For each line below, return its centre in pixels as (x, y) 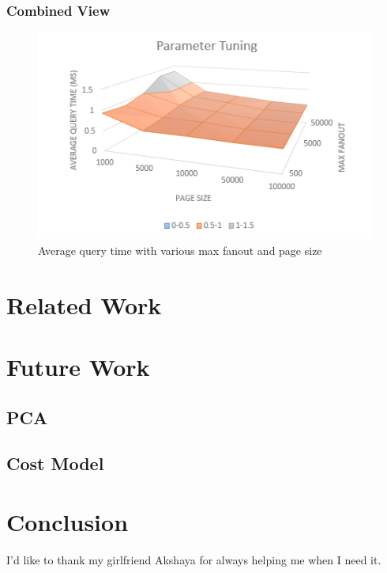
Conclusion (68, 521)
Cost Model (55, 463)
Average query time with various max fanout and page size (180, 250)
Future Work (78, 367)
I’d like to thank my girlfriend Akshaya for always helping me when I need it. (194, 559)
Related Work (84, 304)
